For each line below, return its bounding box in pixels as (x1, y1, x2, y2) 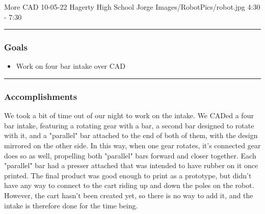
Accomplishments (4, 90, 77, 102)
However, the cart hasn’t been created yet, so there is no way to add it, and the (4, 190, 253, 200)
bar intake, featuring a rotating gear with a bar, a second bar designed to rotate (4, 120, 254, 130)
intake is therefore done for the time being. (4, 200, 138, 210)
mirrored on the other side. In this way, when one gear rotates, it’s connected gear (4, 140, 261, 150)
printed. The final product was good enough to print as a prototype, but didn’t (4, 170, 252, 180)
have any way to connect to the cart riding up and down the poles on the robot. (4, 180, 254, 191)
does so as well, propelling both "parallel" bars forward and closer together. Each (4, 150, 256, 160)
